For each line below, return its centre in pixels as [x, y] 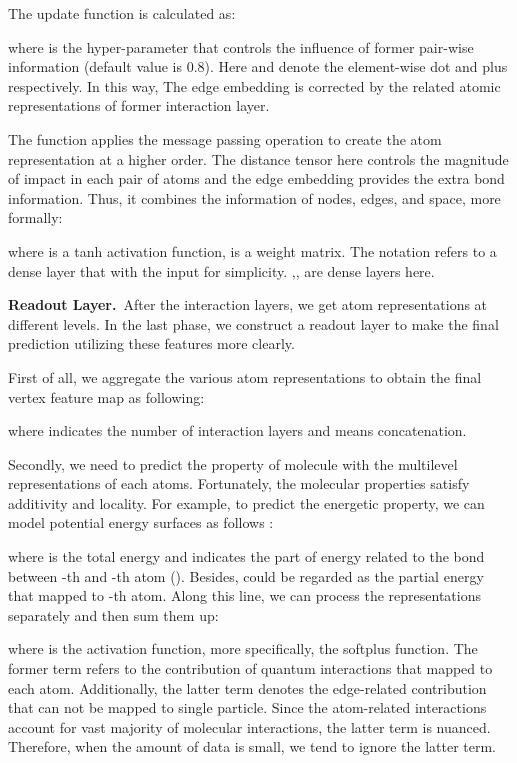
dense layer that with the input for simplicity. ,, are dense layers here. [221, 270]
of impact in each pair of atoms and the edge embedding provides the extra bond [256, 178]
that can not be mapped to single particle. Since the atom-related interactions [247, 707]
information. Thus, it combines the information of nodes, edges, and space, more [254, 197]
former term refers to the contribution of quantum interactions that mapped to [250, 668]
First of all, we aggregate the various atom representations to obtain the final [245, 376]
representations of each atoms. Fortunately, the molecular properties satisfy [239, 483]
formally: [35, 217]
